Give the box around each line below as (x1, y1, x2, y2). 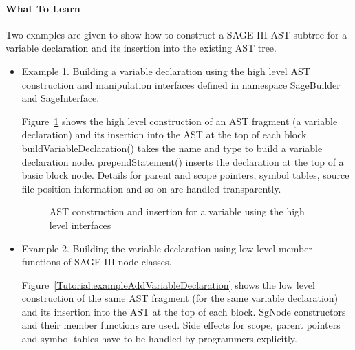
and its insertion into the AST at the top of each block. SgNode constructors (21, 304, 346, 318)
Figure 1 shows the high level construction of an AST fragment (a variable (21, 113, 338, 128)
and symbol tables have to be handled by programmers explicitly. (21, 331, 297, 346)
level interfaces (49, 217, 111, 232)
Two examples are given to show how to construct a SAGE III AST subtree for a (6, 27, 347, 41)
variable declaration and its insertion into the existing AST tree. (6, 41, 277, 55)
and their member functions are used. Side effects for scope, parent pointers (21, 318, 341, 332)
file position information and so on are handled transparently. (21, 181, 281, 195)
